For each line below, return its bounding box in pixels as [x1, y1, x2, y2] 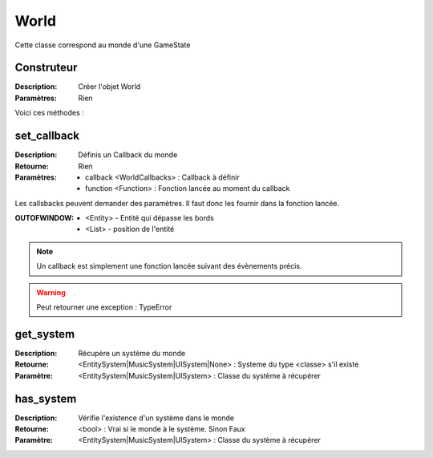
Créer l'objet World [78, 82, 141, 91]
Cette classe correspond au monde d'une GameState [14, 40, 191, 50]
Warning [36, 287, 66, 297]
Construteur [14, 61, 78, 75]
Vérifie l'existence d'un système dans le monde [78, 413, 235, 423]
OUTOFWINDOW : [14, 213, 75, 223]
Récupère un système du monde [78, 348, 186, 358]
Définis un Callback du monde [78, 150, 178, 160]
